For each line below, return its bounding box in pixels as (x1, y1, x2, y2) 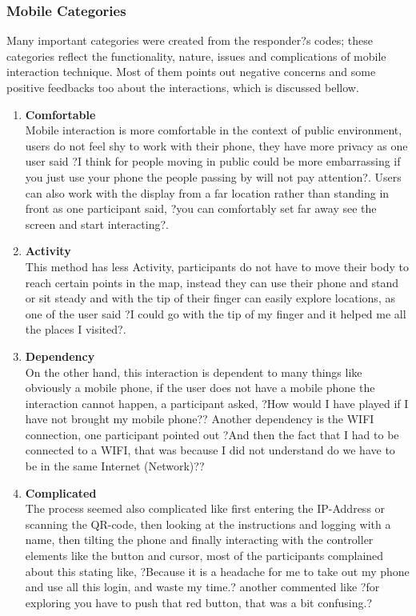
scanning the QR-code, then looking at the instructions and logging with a (25, 515, 391, 532)
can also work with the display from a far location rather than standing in (25, 184, 390, 201)
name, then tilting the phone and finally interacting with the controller (25, 531, 374, 548)
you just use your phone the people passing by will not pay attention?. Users (25, 168, 402, 185)
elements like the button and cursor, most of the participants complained (25, 547, 384, 564)
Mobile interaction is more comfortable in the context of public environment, (25, 122, 402, 138)
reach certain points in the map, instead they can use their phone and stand (25, 274, 399, 290)
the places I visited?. (25, 321, 126, 338)
